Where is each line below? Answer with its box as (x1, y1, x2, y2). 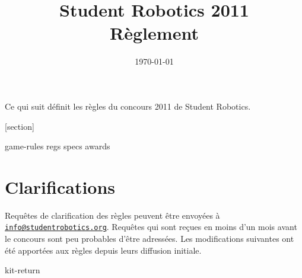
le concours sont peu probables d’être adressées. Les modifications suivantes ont (5, 232, 294, 245)
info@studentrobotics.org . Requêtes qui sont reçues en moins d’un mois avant (5, 221, 297, 233)
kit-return (5, 264, 40, 276)
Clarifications (5, 174, 116, 199)
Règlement (110, 21, 199, 45)
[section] (5, 120, 34, 132)
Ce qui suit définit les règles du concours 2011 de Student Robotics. (5, 100, 251, 112)
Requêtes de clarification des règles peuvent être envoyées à (5, 209, 220, 221)
